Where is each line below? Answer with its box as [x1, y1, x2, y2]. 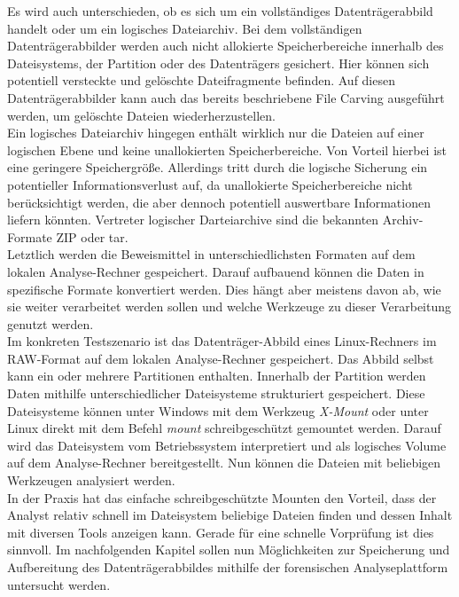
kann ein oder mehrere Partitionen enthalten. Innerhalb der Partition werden [7, 366, 426, 385]
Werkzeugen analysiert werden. [7, 471, 175, 490]
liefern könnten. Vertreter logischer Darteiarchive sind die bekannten [7, 210, 379, 229]
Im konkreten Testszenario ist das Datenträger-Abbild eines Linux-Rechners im [7, 332, 437, 350]
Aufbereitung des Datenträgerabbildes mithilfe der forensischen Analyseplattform [7, 558, 448, 576]
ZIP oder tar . [56, 227, 128, 246]
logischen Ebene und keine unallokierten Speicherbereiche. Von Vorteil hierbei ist [7, 140, 447, 159]
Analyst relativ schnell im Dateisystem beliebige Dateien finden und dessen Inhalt [7, 506, 453, 524]
